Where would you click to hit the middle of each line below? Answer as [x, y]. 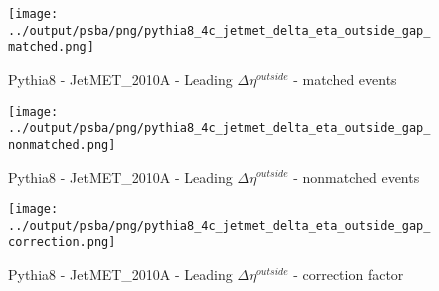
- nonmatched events [356, 176]
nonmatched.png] [62, 144]
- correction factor [348, 274]
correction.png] [62, 242]
